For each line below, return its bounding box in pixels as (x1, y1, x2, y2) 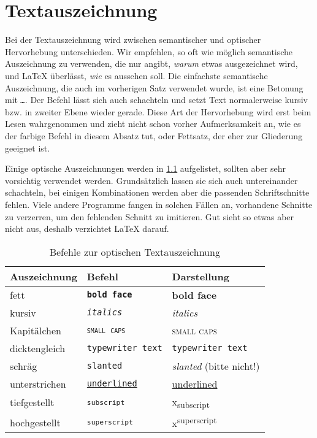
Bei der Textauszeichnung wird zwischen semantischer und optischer (5, 33, 261, 46)
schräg (10, 358, 37, 373)
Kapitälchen (10, 323, 62, 337)
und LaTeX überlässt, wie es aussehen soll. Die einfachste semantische (5, 69, 268, 82)
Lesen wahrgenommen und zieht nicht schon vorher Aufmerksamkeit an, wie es (5, 117, 301, 130)
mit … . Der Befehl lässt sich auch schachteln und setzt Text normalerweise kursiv (5, 93, 308, 106)
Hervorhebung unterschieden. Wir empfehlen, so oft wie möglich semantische (5, 45, 293, 58)
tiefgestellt (10, 395, 55, 410)
